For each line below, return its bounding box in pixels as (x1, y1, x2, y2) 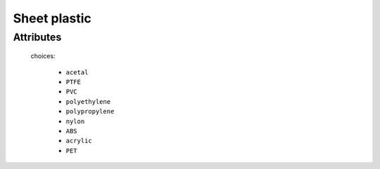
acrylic (65, 137, 93, 145)
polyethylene (65, 97, 111, 105)
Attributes (13, 31, 62, 43)
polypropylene (65, 107, 115, 116)
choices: (30, 52, 56, 60)
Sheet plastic (13, 11, 91, 26)
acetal (65, 68, 89, 76)
